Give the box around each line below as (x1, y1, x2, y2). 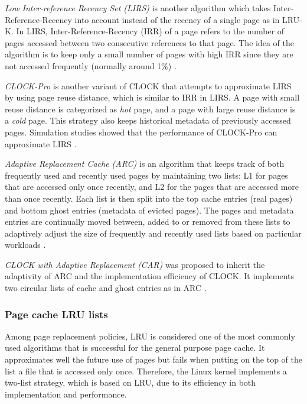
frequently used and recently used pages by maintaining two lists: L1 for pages (5, 169, 288, 181)
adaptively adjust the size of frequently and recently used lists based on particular (5, 227, 302, 239)
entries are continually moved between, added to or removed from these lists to (5, 215, 290, 228)
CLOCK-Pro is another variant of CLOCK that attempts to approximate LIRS (5, 79, 292, 92)
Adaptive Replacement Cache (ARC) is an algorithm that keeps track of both (5, 157, 285, 170)
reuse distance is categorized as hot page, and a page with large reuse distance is (5, 102, 296, 115)
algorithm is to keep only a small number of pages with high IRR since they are (5, 48, 293, 60)
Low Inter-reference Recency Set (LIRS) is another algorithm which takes (5, 2, 271, 14)
